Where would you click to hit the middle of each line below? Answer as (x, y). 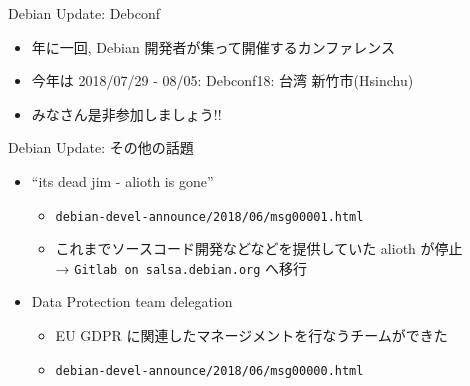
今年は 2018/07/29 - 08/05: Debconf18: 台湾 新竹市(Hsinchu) (222, 80)
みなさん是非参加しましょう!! (126, 113)
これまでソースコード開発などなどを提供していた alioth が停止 (259, 248)
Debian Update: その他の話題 (101, 147)
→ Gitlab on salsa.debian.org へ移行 (181, 267)
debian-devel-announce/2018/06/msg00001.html (209, 216)
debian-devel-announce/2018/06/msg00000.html (209, 370)
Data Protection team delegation (132, 301)
